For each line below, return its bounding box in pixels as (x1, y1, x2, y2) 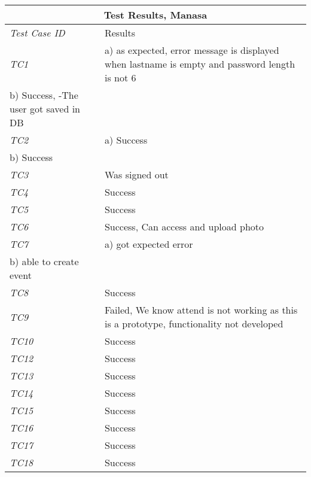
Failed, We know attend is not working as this (104, 303, 298, 317)
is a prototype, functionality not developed (104, 317, 283, 330)
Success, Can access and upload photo (104, 220, 264, 233)
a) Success (104, 133, 148, 147)
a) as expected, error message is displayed (104, 43, 279, 57)
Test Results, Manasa (103, 8, 208, 22)
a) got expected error (104, 237, 193, 251)
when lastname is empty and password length (104, 57, 295, 71)
